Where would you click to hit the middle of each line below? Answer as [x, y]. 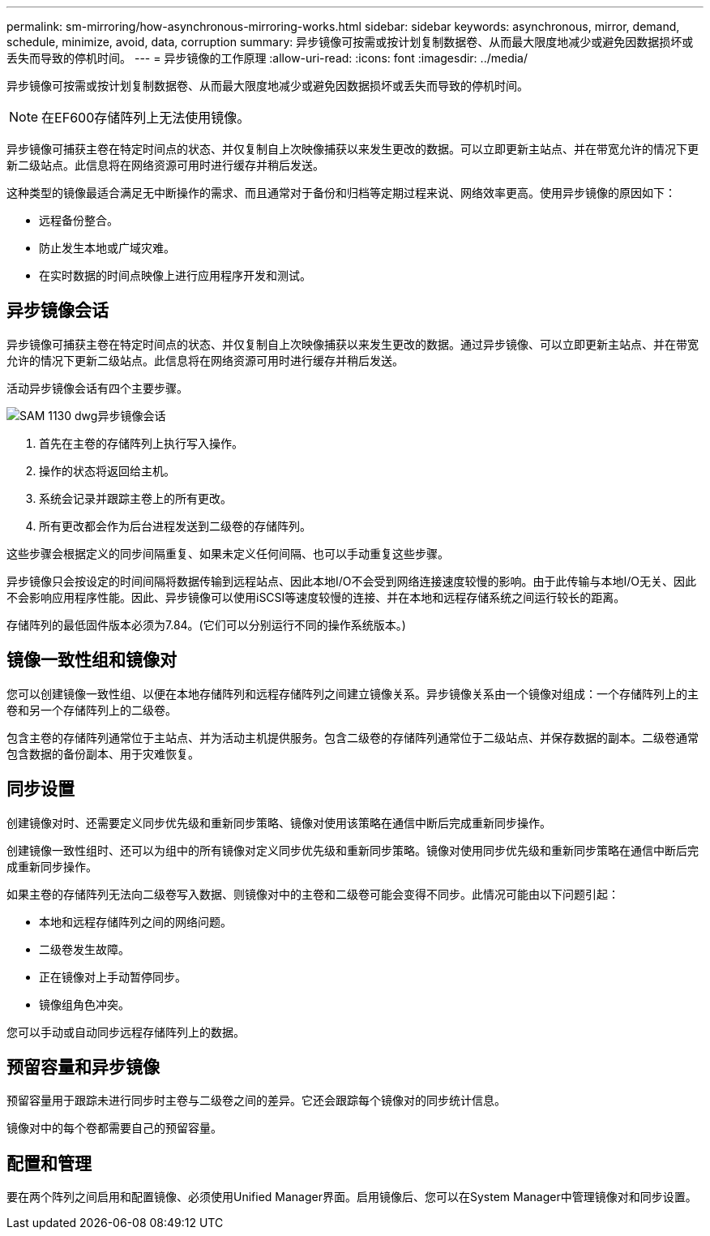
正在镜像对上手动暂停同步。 [113, 976]
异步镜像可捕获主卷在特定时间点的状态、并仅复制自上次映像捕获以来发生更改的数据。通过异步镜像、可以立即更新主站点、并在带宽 [353, 344]
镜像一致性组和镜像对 [92, 660]
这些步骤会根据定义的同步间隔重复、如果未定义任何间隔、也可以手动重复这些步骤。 [228, 553]
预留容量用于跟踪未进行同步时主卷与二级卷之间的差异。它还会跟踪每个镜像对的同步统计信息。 [256, 1101]
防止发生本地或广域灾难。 [107, 248]
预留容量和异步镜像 [83, 1066]
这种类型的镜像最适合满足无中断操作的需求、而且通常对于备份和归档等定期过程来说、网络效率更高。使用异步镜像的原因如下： [341, 193]
